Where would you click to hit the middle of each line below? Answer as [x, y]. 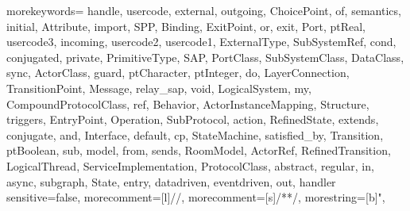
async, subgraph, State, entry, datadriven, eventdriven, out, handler [171, 181]
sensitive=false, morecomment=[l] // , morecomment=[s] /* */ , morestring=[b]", [196, 197]
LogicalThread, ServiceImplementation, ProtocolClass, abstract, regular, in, [190, 165]
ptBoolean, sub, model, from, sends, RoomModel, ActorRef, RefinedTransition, [199, 150]
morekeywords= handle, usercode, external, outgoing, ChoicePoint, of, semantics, [204, 10]
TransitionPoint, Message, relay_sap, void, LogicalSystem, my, [159, 88]
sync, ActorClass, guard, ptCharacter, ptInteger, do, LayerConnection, [178, 73]
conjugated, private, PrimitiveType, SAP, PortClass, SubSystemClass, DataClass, [205, 57]
